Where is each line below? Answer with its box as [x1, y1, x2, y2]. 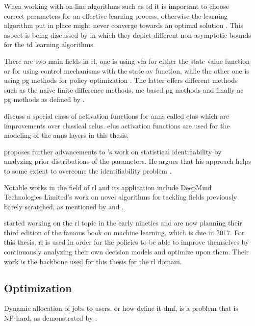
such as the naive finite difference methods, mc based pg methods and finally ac [4, 84, 244, 95]
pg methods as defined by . [4, 94, 85, 104]
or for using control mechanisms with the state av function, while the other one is [4, 65, 249, 75]
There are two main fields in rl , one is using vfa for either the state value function [4, 55, 250, 66]
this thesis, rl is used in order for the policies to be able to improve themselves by [4, 237, 249, 247]
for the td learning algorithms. [4, 39, 95, 50]
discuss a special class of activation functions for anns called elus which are [4, 110, 229, 121]
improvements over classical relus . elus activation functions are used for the [4, 120, 230, 130]
